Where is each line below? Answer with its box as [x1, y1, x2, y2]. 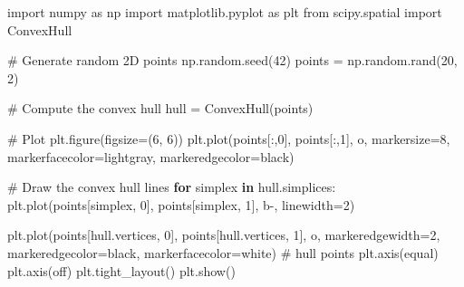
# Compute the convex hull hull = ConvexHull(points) [7, 99, 314, 118]
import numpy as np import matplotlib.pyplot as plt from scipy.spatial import [7, 3, 442, 21]
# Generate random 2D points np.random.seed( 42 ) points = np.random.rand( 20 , [7, 51, 458, 70]
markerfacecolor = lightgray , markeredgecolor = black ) [7, 147, 295, 166]
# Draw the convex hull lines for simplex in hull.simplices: [7, 177, 336, 196]
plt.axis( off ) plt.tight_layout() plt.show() [7, 261, 236, 280]
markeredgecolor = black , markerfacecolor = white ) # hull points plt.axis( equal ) [7, 243, 439, 262]
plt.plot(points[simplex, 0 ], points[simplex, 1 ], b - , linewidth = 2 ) [7, 195, 355, 214]
